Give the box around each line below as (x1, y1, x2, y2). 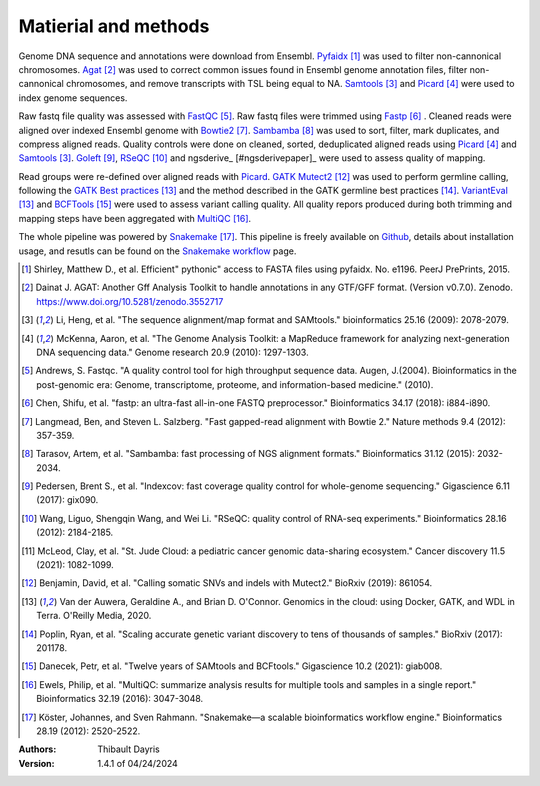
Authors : (18, 743, 57, 755)
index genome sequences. (18, 91, 128, 104)
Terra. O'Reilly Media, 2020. (36, 610, 152, 622)
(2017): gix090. (36, 494, 99, 506)
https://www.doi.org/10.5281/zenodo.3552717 (36, 295, 224, 307)
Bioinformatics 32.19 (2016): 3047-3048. (36, 693, 204, 705)
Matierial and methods (18, 15, 210, 37)
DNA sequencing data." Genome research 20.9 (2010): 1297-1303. (36, 346, 309, 358)
